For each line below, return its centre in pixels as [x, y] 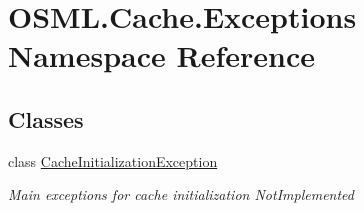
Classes [46, 118]
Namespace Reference [161, 55]
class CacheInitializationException [113, 160]
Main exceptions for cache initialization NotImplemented [181, 194]
